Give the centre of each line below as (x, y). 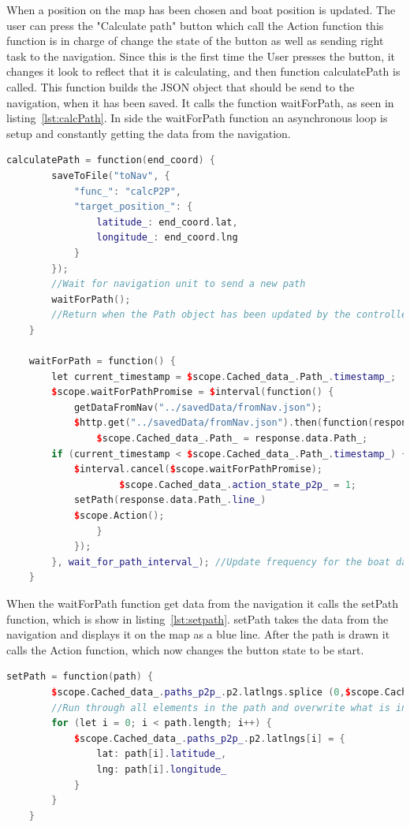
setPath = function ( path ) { (80, 677)
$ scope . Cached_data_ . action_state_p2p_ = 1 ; (238, 484)
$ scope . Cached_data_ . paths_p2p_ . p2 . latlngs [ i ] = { (209, 738)
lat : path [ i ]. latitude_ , (162, 754)
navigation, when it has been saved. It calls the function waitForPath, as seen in (200, 102)
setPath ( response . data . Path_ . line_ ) (170, 500)
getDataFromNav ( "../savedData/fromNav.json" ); (198, 407)
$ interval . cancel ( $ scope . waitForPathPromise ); (198, 469)
